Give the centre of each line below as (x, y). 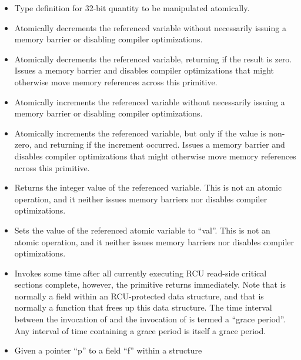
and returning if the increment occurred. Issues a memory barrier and (160, 144)
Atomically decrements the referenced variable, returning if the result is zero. (153, 59)
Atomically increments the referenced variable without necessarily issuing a (150, 101)
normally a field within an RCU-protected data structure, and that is (139, 296)
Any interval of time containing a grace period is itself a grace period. (140, 330)
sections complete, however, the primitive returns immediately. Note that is (150, 284)
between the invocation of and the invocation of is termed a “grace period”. (150, 319)
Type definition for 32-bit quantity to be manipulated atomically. (132, 8)
